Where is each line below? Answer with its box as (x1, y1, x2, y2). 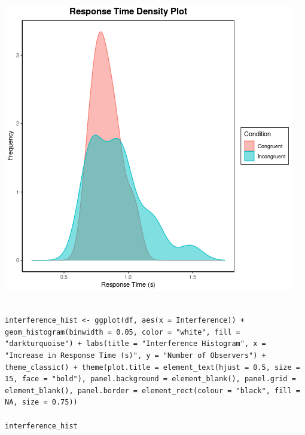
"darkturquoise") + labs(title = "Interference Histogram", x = (5, 339, 266, 348)
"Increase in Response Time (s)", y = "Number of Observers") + (5, 351, 266, 360)
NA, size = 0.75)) (5, 398, 78, 407)
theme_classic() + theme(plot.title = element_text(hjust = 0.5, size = (5, 363, 300, 372)
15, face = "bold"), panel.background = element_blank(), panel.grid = (5, 375, 296, 384)
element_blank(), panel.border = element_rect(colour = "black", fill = (5, 386, 300, 395)
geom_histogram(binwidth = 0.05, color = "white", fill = (5, 327, 240, 336)
